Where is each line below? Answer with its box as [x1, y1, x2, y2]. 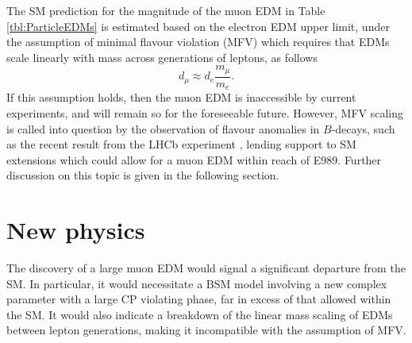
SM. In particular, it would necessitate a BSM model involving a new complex [6, 275, 387, 291]
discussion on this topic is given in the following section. [6, 167, 279, 183]
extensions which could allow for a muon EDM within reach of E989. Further [6, 151, 382, 168]
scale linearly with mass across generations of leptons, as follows [6, 48, 318, 65]
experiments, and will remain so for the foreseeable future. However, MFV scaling [6, 104, 404, 121]
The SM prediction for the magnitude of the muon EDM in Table [6, 2, 325, 18]
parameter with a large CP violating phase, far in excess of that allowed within [6, 291, 391, 307]
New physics [6, 214, 145, 246]
